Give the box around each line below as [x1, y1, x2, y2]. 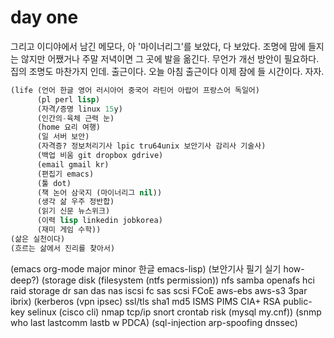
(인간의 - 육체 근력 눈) [36, 113, 115, 123]
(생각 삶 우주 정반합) [36, 197, 115, 207]
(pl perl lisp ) [36, 94, 101, 105]
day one [10, 6, 79, 29]
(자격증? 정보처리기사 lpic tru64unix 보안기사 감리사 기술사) [36, 141, 267, 151]
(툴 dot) [36, 178, 72, 188]
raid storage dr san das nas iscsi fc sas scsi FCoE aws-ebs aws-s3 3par [10, 284, 308, 296]
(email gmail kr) [36, 159, 110, 170]
